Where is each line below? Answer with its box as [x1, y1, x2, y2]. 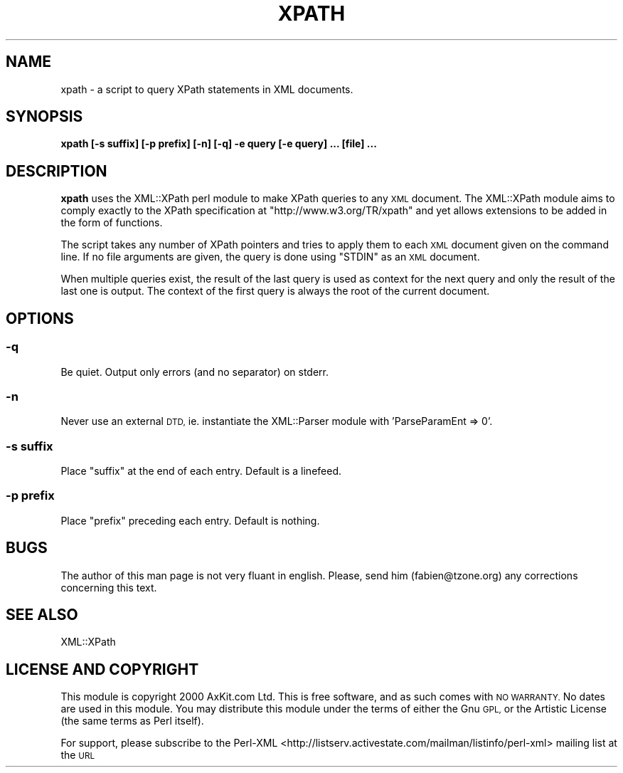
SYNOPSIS [6, 107, 83, 126]
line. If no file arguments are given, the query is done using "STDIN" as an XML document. [60, 251, 480, 263]
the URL [60, 749, 95, 762]
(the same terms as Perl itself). [60, 715, 204, 727]
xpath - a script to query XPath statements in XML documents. [60, 83, 353, 95]
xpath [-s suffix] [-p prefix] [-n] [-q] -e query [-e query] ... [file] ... [60, 137, 377, 150]
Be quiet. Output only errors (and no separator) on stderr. [60, 365, 329, 378]
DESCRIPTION [6, 162, 107, 180]
